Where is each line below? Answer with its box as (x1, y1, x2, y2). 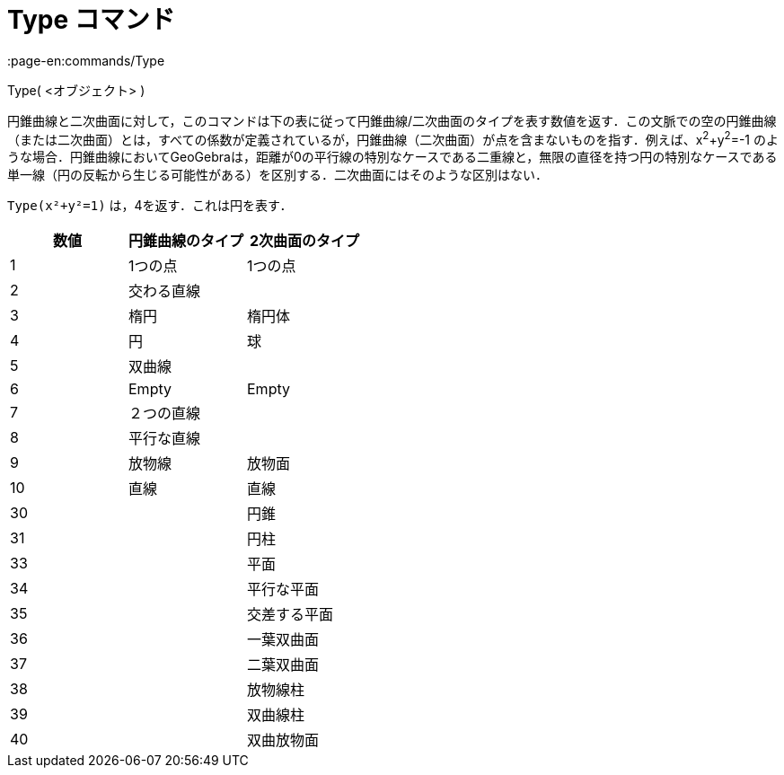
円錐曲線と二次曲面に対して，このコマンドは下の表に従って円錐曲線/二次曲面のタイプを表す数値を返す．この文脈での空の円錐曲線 (7, 112, 777, 128)
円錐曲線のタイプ (128, 232, 244, 251)
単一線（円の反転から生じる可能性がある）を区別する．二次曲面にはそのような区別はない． (7, 167, 548, 183)
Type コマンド (7, 4, 175, 35)
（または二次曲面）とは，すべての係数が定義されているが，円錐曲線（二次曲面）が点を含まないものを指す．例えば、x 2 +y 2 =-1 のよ (7, 128, 779, 147)
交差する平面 (247, 605, 334, 624)
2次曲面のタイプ (249, 232, 360, 251)
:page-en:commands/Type (7, 52, 165, 68)
